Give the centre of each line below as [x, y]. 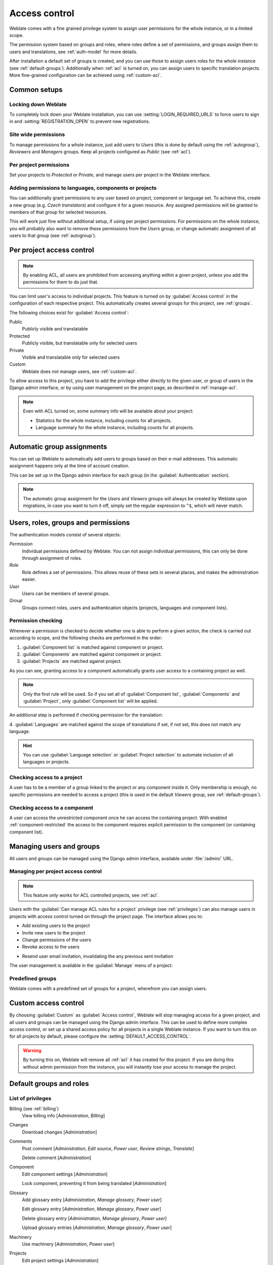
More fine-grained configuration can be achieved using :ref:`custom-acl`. [85, 75]
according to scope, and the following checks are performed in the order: [86, 638]
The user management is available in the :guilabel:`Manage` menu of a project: [91, 965]
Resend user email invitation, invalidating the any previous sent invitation [98, 956]
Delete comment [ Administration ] [57, 1158]
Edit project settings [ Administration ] [60, 1260]
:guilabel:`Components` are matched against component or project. [92, 654]
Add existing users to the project [56, 925]
